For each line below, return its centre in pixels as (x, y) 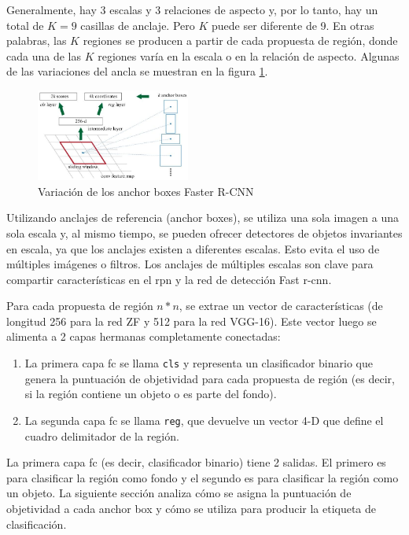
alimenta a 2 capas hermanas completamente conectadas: (144, 336)
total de (25, 25)
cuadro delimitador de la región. (102, 435)
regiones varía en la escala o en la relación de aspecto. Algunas (249, 55)
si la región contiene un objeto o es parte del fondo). (151, 394)
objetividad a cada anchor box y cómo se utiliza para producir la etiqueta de (192, 508)
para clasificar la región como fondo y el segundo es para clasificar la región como (203, 477)
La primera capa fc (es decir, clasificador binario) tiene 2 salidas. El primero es (196, 462)
